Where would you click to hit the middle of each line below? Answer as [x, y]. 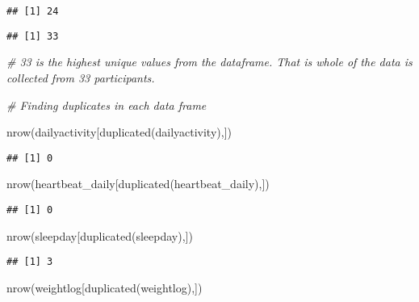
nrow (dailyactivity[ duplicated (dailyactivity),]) [119, 132]
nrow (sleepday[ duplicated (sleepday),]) [100, 235]
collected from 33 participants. [81, 77]
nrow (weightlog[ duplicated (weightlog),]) [105, 287]
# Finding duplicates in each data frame [107, 105]
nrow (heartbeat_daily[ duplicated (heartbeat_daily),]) [138, 184]
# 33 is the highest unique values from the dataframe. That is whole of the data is [209, 62]
